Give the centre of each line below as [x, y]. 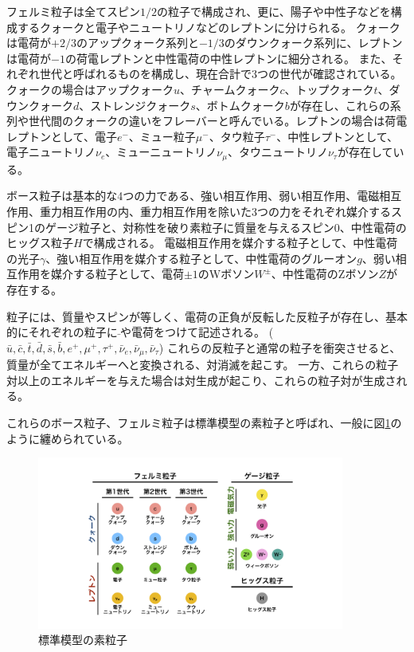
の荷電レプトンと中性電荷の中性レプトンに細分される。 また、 [228, 58]
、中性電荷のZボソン [325, 274]
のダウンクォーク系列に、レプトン [313, 43]
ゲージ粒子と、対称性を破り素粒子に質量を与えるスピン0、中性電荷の [226, 227]
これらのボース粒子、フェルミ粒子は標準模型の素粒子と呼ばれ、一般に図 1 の [204, 422]
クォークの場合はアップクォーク [90, 89]
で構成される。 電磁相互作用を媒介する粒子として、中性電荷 [240, 243]
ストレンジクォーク [141, 105]
